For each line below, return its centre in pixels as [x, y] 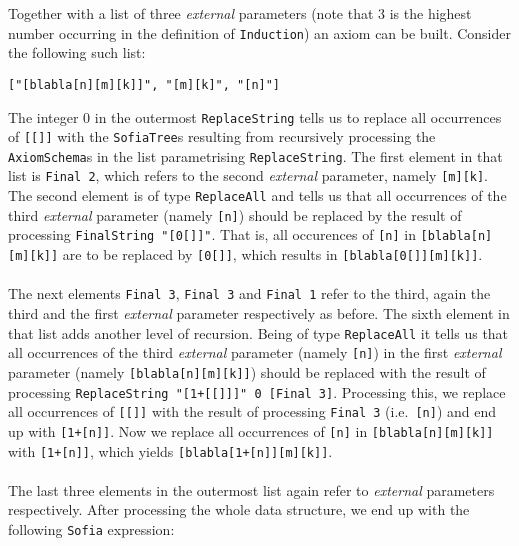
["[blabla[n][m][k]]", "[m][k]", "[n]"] [144, 84]
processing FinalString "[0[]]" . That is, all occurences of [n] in [212, 234]
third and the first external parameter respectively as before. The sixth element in [259, 313]
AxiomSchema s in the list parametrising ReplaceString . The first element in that [255, 155]
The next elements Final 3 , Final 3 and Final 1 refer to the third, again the [249, 293]
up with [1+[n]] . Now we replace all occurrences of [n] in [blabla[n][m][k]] [251, 430]
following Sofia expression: [91, 528]
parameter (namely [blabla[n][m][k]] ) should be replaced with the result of [247, 371]
